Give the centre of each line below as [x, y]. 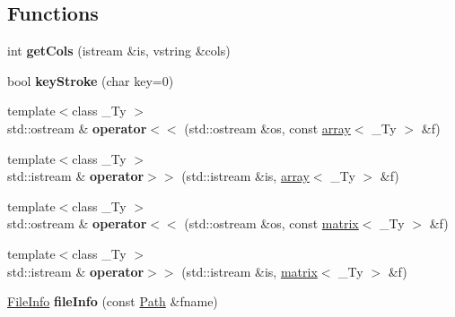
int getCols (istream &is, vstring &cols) [119, 51]
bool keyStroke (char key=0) [91, 80]
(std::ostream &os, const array [267, 128]
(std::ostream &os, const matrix [271, 223]
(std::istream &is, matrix [249, 271]
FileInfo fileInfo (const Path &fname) [113, 301]
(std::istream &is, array [245, 176]
